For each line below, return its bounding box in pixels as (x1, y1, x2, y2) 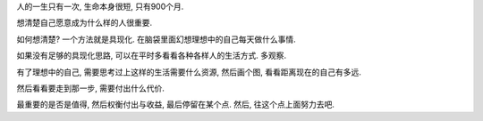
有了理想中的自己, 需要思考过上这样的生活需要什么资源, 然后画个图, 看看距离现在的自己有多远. (16, 67, 361, 77)
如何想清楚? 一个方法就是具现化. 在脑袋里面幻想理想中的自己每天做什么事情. (16, 34, 297, 44)
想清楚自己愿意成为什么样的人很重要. (16, 18, 153, 28)
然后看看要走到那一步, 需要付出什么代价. (16, 83, 165, 93)
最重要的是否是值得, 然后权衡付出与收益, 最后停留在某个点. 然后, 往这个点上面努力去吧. (16, 99, 335, 110)
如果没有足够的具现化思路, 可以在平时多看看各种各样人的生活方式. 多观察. (16, 50, 286, 61)
